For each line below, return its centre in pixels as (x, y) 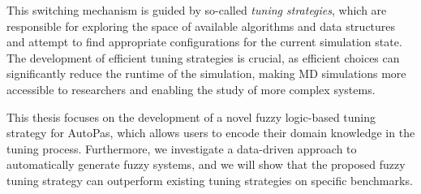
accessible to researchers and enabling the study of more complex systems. (191, 89)
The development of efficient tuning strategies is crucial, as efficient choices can (203, 57)
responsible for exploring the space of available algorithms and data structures (201, 26)
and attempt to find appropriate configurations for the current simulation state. (204, 42)
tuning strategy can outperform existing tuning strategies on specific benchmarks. (210, 180)
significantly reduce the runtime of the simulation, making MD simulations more (206, 73)
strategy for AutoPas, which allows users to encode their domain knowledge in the (211, 133)
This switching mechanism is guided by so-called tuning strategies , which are (197, 10)
